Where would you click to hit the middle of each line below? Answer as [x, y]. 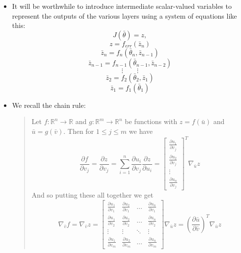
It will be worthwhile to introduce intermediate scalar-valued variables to [122, 6]
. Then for [79, 131]
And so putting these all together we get [93, 195]
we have [141, 131]
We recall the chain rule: [49, 105]
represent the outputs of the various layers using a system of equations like [124, 15]
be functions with [151, 121]
